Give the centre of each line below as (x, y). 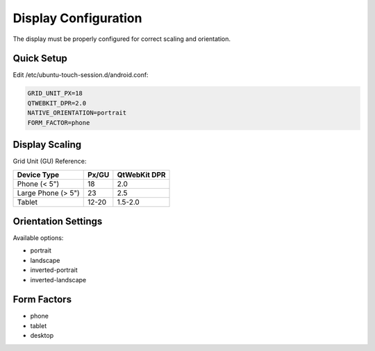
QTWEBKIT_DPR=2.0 (57, 103)
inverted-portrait (54, 270)
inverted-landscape (58, 280)
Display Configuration (77, 18)
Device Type (38, 175)
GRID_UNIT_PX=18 (55, 93)
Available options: (38, 238)
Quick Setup (40, 59)
